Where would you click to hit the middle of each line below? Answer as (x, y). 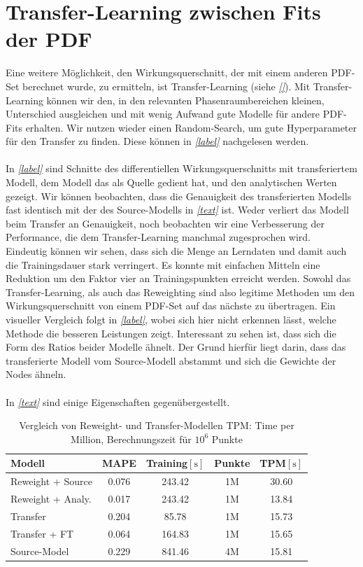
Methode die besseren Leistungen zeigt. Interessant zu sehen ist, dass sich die (171, 333)
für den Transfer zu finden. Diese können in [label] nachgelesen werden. (157, 141)
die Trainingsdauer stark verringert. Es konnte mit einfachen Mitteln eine (163, 264)
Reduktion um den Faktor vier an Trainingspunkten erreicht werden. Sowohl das (178, 278)
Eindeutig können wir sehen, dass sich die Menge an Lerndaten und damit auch (176, 251)
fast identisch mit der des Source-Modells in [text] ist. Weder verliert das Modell (177, 210)
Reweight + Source (51, 481)
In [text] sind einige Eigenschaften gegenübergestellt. (118, 401)
